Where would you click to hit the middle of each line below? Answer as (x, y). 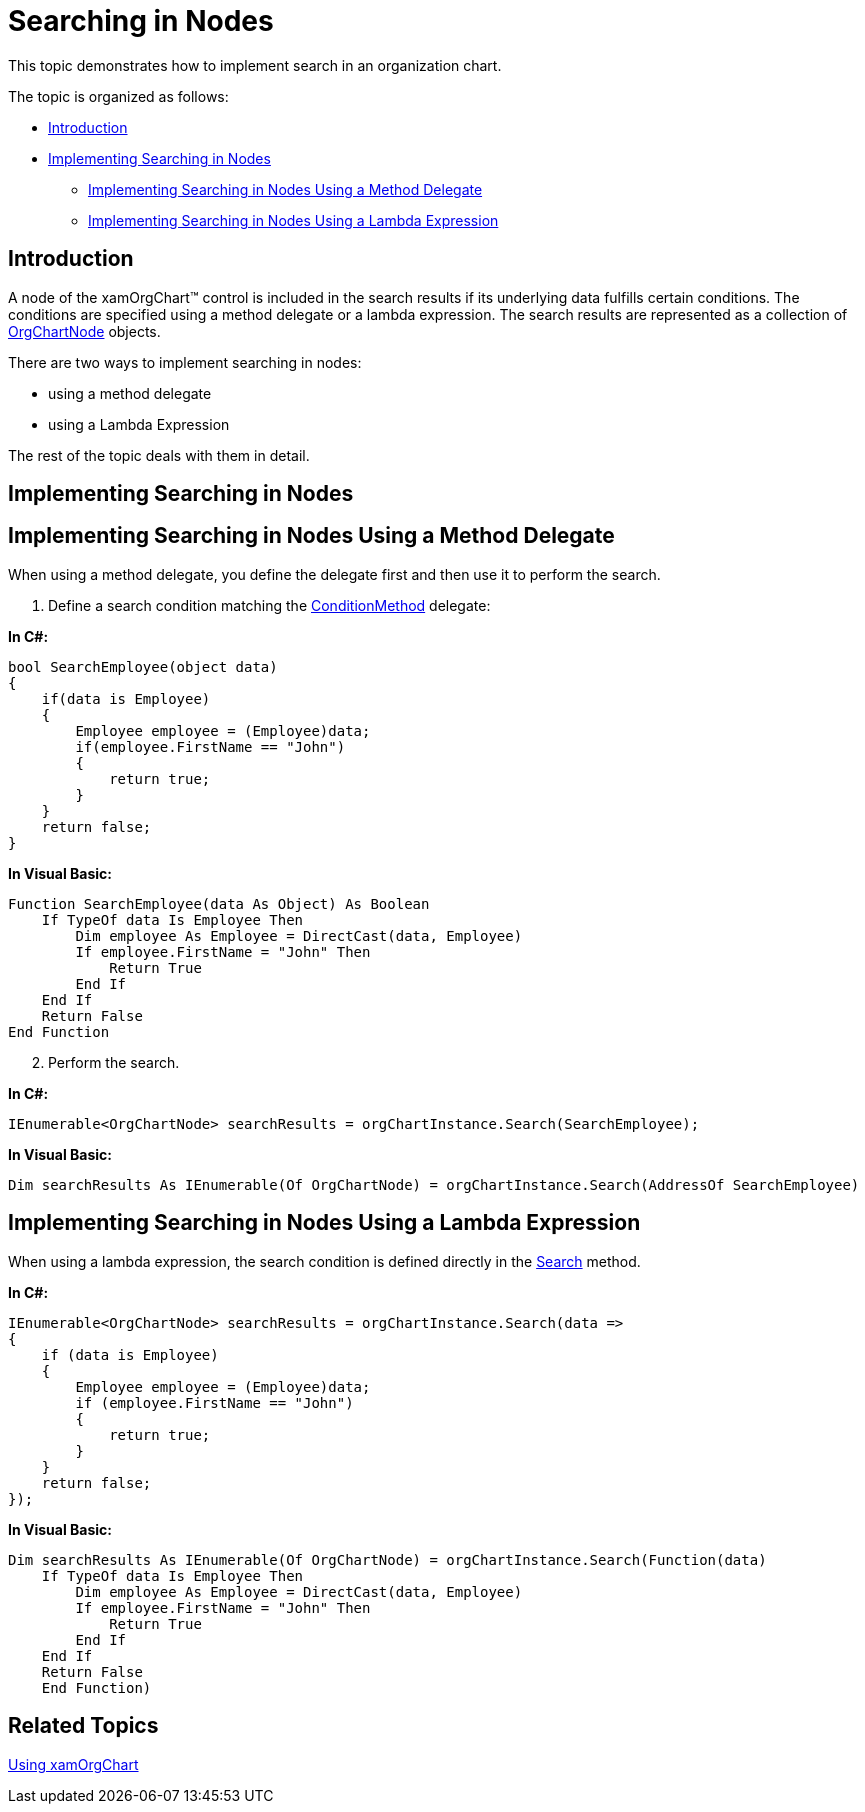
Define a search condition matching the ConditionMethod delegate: (269, 605)
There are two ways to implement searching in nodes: (185, 362)
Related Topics (83, 1726)
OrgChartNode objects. (84, 331)
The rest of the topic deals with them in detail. (159, 455)
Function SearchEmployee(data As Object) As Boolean (219, 903)
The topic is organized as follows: (118, 96)
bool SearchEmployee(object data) (143, 666)
